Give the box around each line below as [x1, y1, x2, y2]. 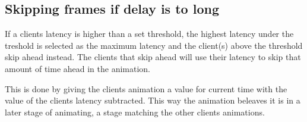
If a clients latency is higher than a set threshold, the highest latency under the [5, 27, 294, 40]
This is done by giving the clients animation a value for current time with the [5, 82, 287, 95]
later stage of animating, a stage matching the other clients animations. [5, 105, 265, 118]
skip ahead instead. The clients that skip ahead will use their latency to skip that [5, 51, 301, 63]
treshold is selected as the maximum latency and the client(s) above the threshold [5, 39, 303, 51]
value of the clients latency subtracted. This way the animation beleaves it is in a [5, 94, 300, 107]
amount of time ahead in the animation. [5, 62, 151, 74]
